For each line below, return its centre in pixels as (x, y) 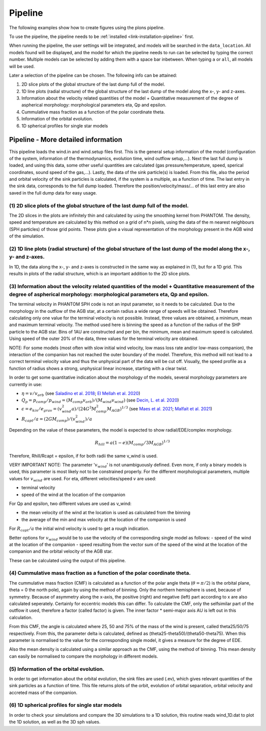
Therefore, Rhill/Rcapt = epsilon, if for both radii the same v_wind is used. (83, 456)
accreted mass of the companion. (43, 693)
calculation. (21, 617)
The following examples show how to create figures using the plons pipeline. (87, 28)
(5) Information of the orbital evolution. (57, 669)
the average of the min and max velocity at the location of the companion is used (104, 519)
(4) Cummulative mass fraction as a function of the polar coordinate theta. (100, 573)
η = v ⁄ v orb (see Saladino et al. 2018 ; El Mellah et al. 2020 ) (81, 394)
